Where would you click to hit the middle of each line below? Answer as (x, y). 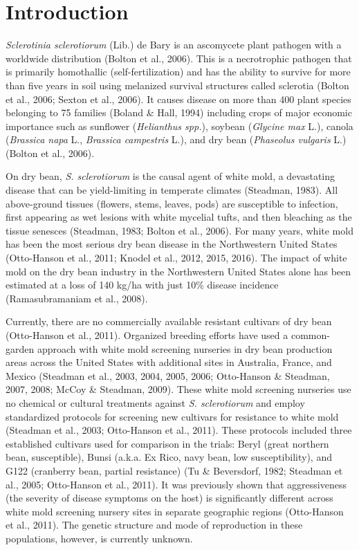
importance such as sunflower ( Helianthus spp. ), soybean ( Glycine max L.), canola (179, 126)
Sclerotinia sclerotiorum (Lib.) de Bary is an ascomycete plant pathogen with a (174, 45)
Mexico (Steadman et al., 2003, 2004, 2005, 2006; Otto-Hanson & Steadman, (168, 375)
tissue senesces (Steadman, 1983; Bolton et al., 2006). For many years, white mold (179, 230)
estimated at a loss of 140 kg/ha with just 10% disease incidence (142, 285)
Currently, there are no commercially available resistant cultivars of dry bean (169, 321)
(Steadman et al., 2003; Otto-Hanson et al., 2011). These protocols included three (179, 430)
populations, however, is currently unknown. (99, 538)
